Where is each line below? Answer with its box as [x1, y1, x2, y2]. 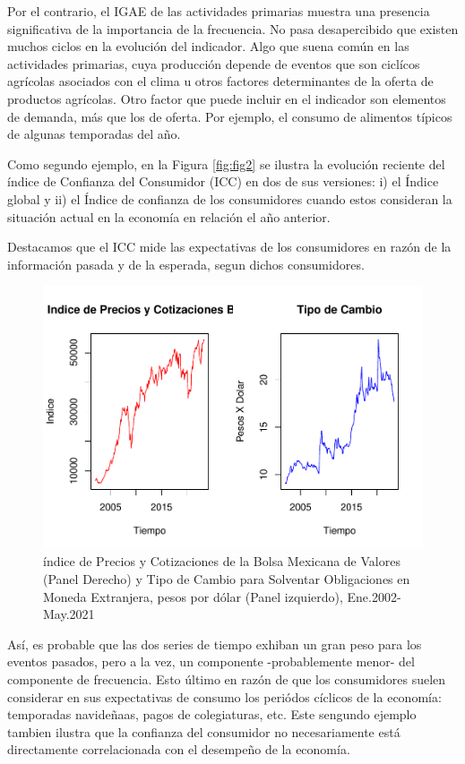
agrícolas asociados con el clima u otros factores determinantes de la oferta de [7, 72, 434, 90]
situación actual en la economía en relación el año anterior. [7, 207, 331, 226]
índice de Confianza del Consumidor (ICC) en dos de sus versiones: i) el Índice [7, 172, 439, 191]
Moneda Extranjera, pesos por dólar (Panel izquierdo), [43, 587, 343, 605]
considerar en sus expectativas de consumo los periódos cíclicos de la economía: [7, 687, 442, 706]
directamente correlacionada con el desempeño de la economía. [7, 740, 350, 759]
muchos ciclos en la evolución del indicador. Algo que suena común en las [7, 37, 409, 56]
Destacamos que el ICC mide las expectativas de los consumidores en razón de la [7, 237, 452, 256]
